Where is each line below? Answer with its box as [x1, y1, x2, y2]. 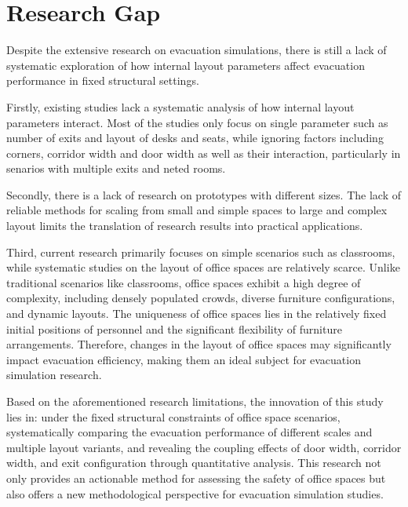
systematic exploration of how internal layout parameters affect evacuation [6, 57, 365, 73]
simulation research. [6, 367, 102, 383]
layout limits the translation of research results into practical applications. [6, 217, 363, 234]
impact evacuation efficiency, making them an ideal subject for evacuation [6, 351, 361, 367]
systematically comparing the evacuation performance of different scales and [6, 424, 373, 440]
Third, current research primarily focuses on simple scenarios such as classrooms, [6, 243, 395, 260]
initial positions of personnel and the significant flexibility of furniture [6, 320, 342, 337]
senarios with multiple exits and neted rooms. [6, 160, 226, 177]
